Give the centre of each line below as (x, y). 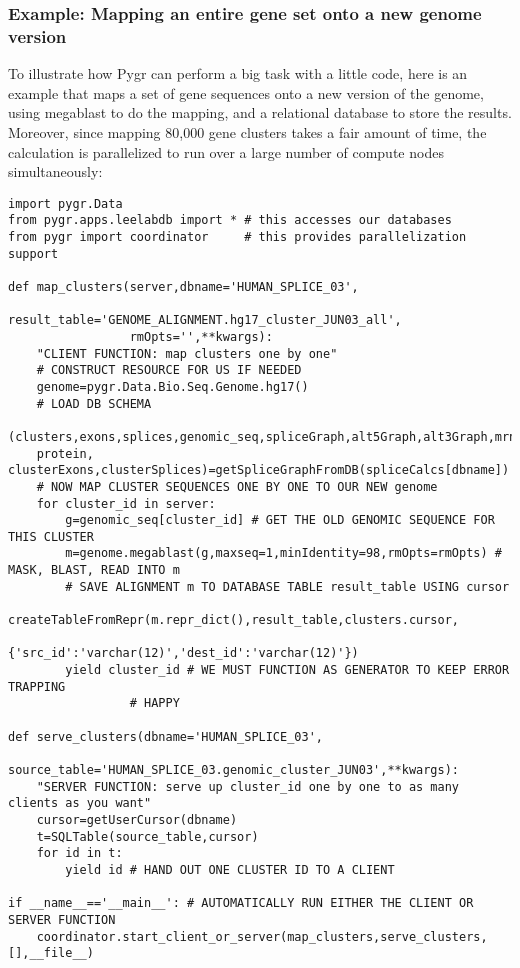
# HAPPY (154, 703)
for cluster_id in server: (126, 503)
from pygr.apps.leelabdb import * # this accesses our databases (230, 220)
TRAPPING (37, 686)
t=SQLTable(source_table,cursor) (147, 836)
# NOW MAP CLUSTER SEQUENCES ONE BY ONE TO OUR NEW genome (237, 486)
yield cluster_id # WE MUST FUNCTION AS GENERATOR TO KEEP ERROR (287, 670)
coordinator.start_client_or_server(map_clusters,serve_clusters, (262, 936)
